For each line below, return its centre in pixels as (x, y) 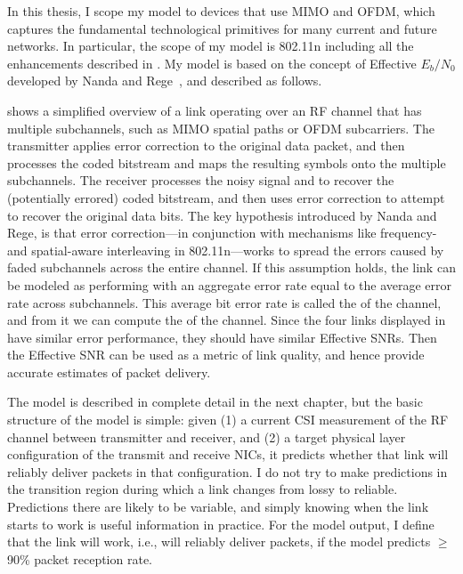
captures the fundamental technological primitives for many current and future (222, 28)
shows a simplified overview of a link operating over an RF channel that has (215, 110)
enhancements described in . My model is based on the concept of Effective (212, 63)
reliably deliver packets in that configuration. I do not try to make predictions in (227, 471)
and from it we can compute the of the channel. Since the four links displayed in (227, 320)
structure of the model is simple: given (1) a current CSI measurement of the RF (228, 420)
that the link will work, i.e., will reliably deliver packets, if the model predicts (219, 542)
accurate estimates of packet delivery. (109, 372)
